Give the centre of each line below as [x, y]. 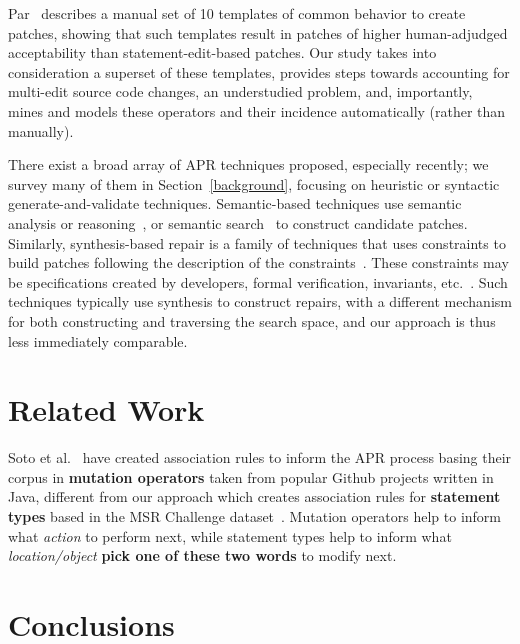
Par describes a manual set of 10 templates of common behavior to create [237, 13]
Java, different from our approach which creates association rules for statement [254, 496]
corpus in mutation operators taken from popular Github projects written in [251, 476]
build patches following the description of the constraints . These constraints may [258, 262]
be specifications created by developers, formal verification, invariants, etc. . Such [258, 281]
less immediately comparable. [98, 340]
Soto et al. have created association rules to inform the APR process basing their [260, 457]
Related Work [106, 409]
